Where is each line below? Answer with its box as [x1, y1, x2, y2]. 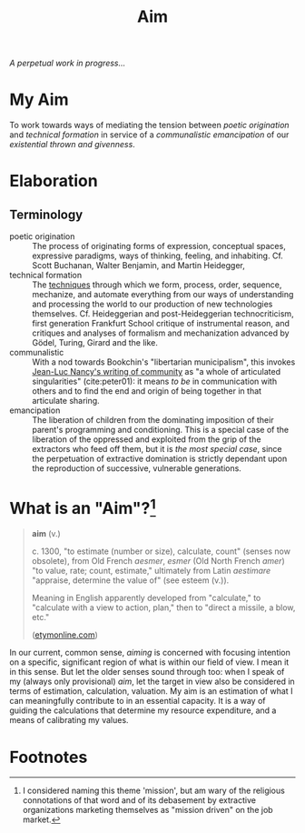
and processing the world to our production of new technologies [32, 298, 273, 310]
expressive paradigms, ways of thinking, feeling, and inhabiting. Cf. [32, 250, 283, 261]
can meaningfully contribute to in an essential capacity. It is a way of [9, 696, 266, 707]
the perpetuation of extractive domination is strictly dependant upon [32, 453, 288, 465]
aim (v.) [31, 528, 61, 539]
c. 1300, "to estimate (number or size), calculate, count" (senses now [31, 546, 290, 557]
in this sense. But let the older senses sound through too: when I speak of [9, 667, 285, 677]
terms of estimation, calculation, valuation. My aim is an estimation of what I [9, 686, 293, 697]
